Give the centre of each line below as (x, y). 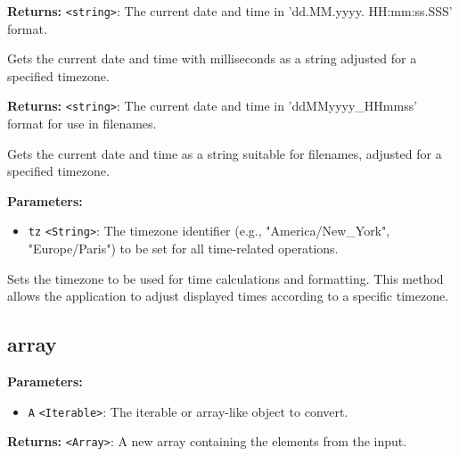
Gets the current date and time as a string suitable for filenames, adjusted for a (225, 153)
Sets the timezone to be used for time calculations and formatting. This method (225, 278)
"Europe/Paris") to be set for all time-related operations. (183, 249)
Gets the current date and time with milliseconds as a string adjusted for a (212, 58)
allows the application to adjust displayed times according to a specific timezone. (228, 296)
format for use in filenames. (82, 124)
